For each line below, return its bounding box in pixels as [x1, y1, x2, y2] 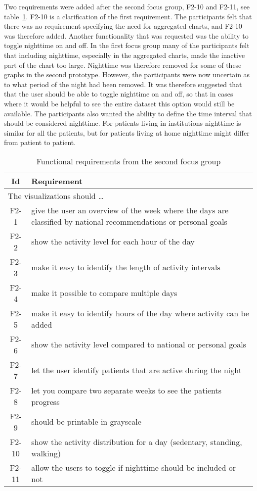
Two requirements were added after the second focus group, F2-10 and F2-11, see [4, 1, 250, 11]
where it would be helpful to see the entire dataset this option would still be [4, 98, 235, 108]
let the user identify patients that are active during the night [31, 364, 242, 376]
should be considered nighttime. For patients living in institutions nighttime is [4, 118, 241, 128]
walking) [31, 447, 61, 459]
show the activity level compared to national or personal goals [31, 339, 246, 350]
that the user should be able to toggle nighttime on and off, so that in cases [4, 89, 233, 99]
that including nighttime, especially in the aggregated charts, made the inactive [4, 49, 245, 60]
